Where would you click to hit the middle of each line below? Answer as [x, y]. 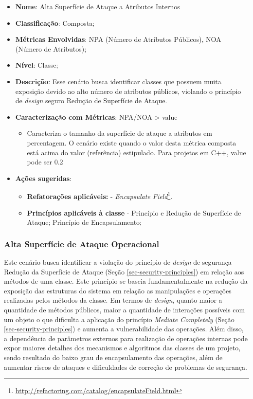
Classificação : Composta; [55, 23]
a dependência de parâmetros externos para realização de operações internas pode [126, 338]
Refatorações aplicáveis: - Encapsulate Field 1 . [100, 195]
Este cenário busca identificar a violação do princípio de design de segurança [118, 262]
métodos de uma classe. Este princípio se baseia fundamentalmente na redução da [126, 281]
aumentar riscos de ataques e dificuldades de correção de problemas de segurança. [126, 367]
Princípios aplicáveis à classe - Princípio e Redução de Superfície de [134, 212]
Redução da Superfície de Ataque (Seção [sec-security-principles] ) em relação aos [124, 271]
